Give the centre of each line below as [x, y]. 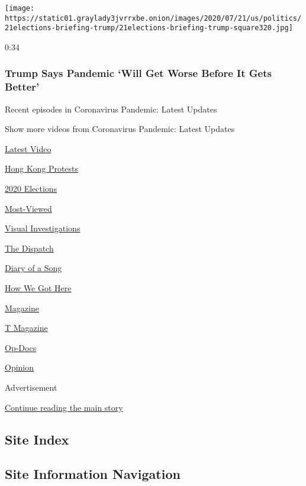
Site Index [37, 439]
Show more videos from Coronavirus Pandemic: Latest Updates [120, 129]
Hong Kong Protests [42, 168]
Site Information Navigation [93, 474]
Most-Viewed [28, 208]
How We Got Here [38, 288]
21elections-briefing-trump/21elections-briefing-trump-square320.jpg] [149, 28]
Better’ [22, 87]
